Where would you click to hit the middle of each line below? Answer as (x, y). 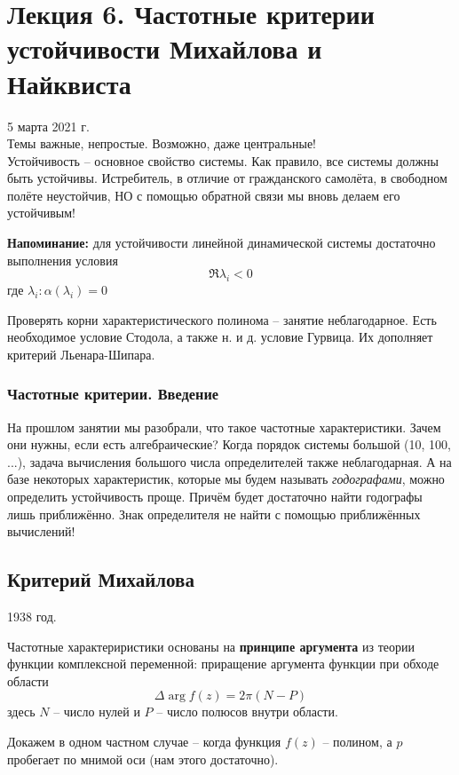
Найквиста (69, 83)
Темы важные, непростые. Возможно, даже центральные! (162, 143)
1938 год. (32, 616)
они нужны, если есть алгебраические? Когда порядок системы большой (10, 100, (229, 444)
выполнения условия (63, 260)
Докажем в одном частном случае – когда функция (144, 741)
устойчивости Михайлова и (165, 48)
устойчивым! (41, 213)
